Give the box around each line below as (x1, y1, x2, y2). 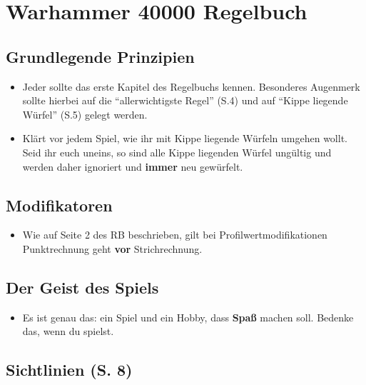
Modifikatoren (6, 194, 113, 216)
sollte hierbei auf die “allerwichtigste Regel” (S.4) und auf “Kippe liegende (22, 93, 348, 108)
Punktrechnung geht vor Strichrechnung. (22, 241, 203, 256)
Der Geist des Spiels (6, 276, 159, 298)
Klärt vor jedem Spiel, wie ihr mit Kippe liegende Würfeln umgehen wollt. (22, 131, 347, 146)
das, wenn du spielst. (22, 324, 114, 339)
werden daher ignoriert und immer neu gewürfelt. (22, 159, 243, 174)
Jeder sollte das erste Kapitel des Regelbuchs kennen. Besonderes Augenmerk (22, 79, 360, 94)
